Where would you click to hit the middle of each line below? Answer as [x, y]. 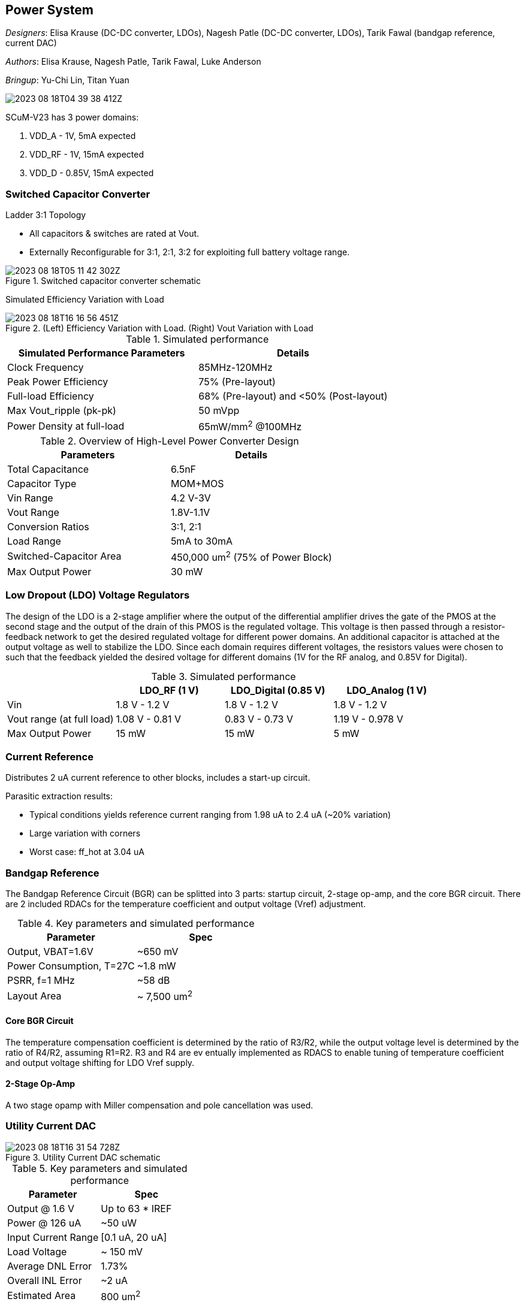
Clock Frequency [46, 368]
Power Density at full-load [66, 426]
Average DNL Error [50, 1266]
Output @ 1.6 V [41, 1208]
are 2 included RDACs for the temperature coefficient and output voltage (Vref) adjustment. [186, 904]
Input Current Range [53, 1237]
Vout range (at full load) [61, 719]
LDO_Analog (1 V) [387, 690]
